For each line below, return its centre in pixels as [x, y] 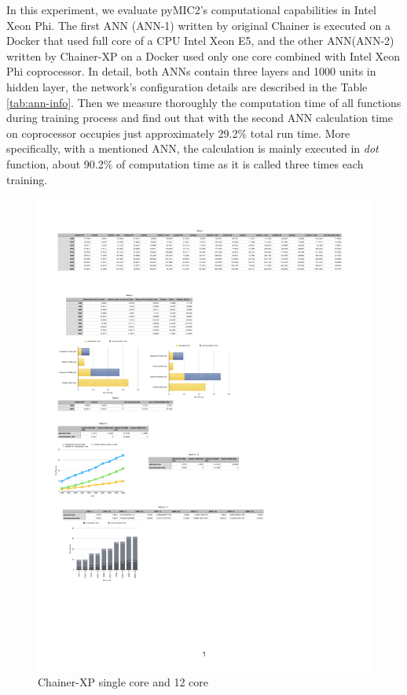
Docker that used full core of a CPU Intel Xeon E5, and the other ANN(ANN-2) [200, 41]
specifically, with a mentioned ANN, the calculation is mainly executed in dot [192, 148]
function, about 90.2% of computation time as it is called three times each [185, 163]
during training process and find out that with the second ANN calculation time [200, 118]
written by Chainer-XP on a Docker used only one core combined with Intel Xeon [203, 55]
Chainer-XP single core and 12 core [123, 682]
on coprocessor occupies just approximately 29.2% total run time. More [178, 133]
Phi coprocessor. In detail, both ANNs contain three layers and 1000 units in [191, 71]
